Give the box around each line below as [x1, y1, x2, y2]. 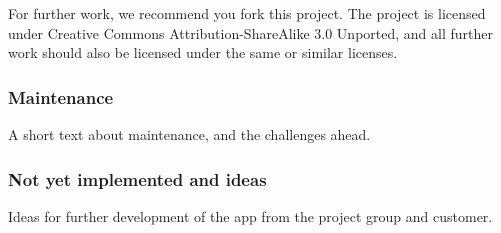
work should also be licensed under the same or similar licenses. [8, 42, 398, 63]
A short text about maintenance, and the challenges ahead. [8, 124, 371, 144]
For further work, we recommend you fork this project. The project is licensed [8, 3, 486, 23]
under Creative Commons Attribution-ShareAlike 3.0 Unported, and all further [8, 22, 493, 43]
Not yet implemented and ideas [8, 166, 267, 191]
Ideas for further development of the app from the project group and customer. [8, 205, 493, 226]
